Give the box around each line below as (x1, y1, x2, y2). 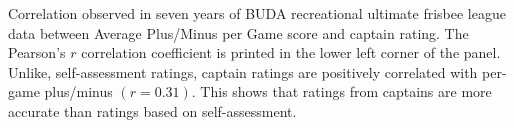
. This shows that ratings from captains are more (191, 81, 492, 102)
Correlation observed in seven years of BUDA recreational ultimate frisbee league (8, 3, 506, 23)
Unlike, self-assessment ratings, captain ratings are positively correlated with (8, 61, 478, 82)
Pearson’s (8, 42, 66, 63)
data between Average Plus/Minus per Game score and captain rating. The (8, 22, 469, 43)
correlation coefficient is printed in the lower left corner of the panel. (81, 42, 501, 63)
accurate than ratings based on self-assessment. (8, 100, 297, 121)
